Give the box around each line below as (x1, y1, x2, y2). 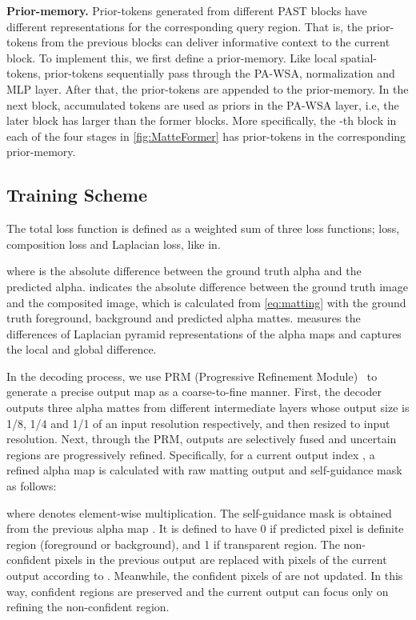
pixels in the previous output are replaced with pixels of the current (54, 551, 387, 568)
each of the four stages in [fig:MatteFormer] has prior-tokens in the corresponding (6, 127, 406, 144)
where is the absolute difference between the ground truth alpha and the (6, 262, 362, 279)
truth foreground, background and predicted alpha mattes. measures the (6, 310, 361, 326)
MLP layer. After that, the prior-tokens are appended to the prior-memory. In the (6, 80, 409, 97)
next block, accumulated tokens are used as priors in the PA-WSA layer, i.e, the (6, 96, 399, 113)
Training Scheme (6, 182, 147, 207)
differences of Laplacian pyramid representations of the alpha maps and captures (6, 325, 402, 342)
